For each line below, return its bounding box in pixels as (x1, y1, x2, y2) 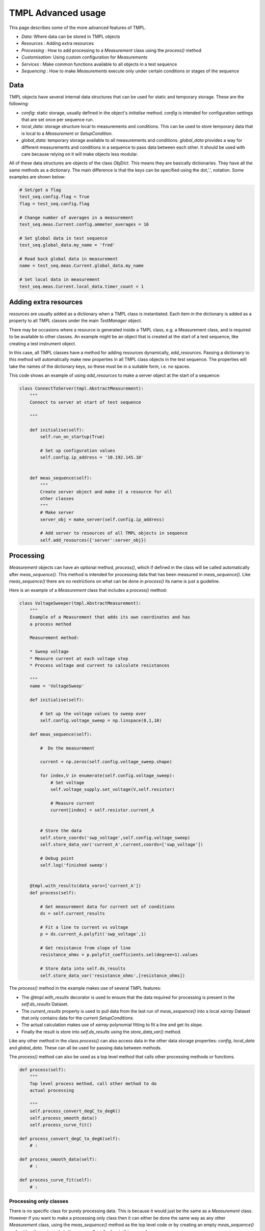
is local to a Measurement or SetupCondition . (21, 130, 113, 136)
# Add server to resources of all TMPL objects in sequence (40, 530, 188, 536)
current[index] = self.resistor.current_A (50, 808, 154, 813)
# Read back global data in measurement (19, 256, 118, 261)
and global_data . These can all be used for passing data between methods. (9, 1044, 162, 1051)
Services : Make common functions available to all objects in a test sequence (21, 61, 177, 67)
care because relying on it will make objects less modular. (21, 151, 138, 157)
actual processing (29, 1088, 74, 1093)
